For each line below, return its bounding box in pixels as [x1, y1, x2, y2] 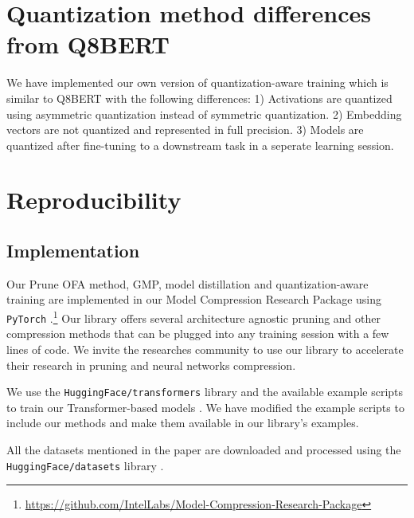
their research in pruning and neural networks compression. [6, 356, 296, 373]
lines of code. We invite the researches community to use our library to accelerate [6, 340, 404, 357]
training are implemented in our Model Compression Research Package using [6, 291, 382, 308]
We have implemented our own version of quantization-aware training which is [6, 74, 389, 91]
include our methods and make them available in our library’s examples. [6, 414, 359, 431]
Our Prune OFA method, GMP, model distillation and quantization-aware [6, 275, 369, 292]
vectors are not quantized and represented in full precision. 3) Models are [6, 121, 364, 138]
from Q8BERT [6, 28, 170, 61]
